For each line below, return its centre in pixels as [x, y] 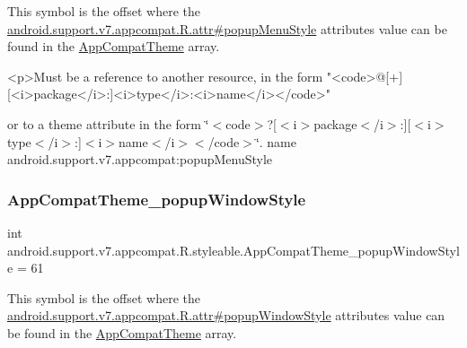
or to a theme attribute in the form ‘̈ [108, 123]
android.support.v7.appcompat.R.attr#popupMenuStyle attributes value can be [227, 28]
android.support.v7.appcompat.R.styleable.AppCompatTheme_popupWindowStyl [233, 250]
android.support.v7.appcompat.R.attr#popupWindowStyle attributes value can [226, 315]
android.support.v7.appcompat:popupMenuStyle [140, 159]
